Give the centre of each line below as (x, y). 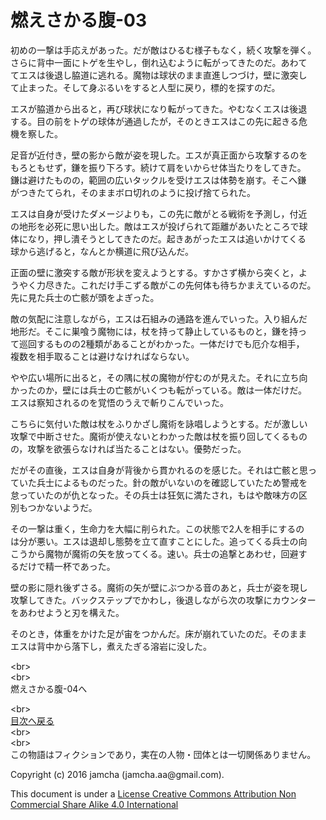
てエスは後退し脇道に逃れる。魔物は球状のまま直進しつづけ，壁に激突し (159, 75)
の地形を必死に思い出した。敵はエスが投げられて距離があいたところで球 (159, 226)
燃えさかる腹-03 (79, 20)
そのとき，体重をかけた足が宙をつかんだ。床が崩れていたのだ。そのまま (159, 633)
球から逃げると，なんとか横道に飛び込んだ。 (102, 251)
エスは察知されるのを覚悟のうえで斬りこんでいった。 (119, 402)
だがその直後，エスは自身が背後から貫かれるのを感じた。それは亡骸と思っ (163, 470)
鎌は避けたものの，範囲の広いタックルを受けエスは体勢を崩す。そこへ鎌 (158, 180)
